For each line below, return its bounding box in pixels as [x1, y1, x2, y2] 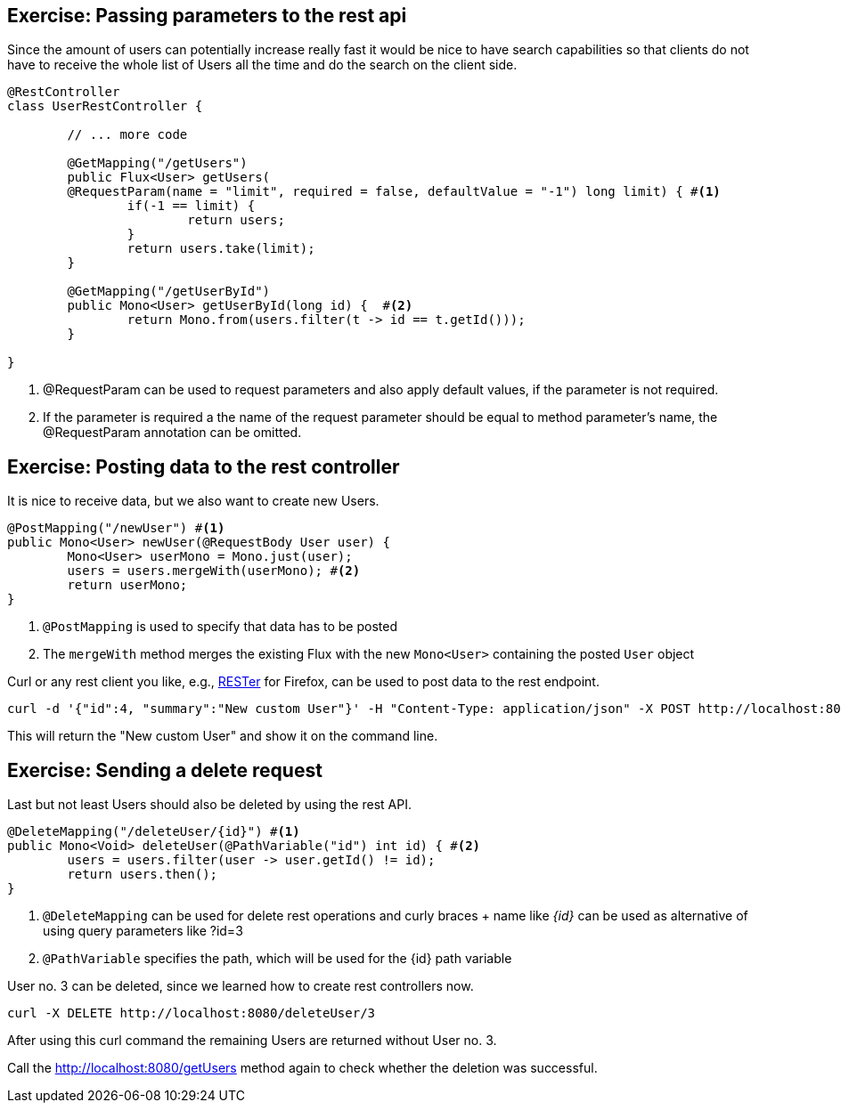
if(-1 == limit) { [127, 199, 256, 214]
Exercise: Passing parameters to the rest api [7, 4, 407, 27]
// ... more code [67, 127, 188, 142]
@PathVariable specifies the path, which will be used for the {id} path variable [43, 951, 512, 967]
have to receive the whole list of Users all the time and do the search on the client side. [7, 57, 518, 73]
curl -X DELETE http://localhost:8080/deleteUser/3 [7, 1006, 376, 1021]
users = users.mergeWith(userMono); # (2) [67, 563, 361, 579]
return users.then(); [67, 867, 218, 882]
